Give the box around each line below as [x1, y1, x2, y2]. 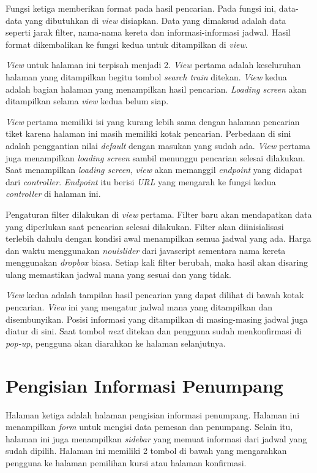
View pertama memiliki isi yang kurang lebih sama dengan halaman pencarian [6, 115, 300, 128]
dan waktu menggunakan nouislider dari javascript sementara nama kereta [6, 244, 286, 256]
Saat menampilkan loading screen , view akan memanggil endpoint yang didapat [6, 163, 302, 176]
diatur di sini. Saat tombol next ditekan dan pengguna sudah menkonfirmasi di [6, 325, 302, 337]
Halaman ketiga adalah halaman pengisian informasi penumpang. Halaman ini [6, 408, 300, 421]
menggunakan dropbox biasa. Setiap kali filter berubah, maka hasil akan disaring [6, 256, 308, 269]
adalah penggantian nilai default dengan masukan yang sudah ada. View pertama [6, 139, 310, 152]
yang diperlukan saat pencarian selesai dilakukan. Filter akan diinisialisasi [6, 220, 284, 233]
